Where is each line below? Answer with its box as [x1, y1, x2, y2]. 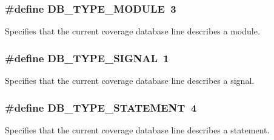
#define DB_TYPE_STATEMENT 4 [5, 100, 197, 115]
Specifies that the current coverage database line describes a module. [5, 25, 260, 37]
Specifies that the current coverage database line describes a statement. [5, 123, 270, 136]
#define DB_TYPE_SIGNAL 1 [5, 50, 169, 65]
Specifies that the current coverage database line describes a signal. [5, 74, 255, 87]
